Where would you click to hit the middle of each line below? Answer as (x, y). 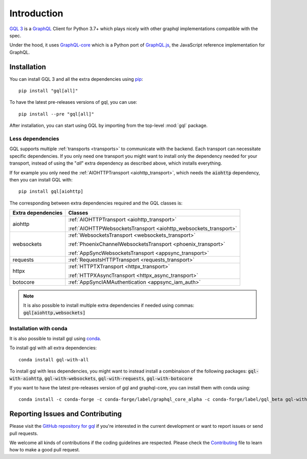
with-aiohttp (26, 378)
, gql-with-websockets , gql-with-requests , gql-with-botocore (117, 378)
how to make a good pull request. (45, 450)
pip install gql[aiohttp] (51, 191)
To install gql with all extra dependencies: (53, 348)
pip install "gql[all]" (48, 91)
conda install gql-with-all (54, 360)
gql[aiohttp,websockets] (54, 313)
